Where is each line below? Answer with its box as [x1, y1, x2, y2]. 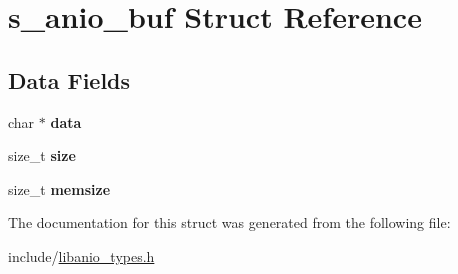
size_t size [8, 145, 76, 166]
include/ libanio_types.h [8, 245, 155, 266]
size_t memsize [8, 178, 111, 199]
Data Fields [8, 64, 131, 95]
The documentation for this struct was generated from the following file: [8, 212, 451, 233]
